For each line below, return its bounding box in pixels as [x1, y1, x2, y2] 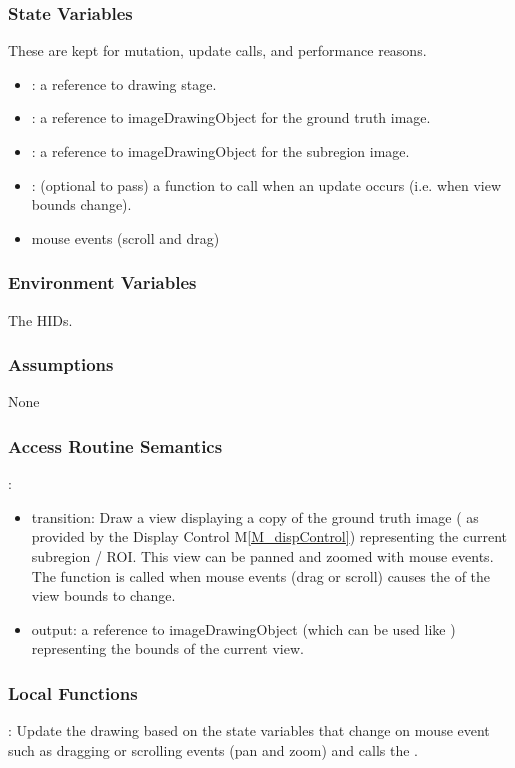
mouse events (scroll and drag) [31, 227, 220, 248]
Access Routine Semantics [8, 433, 223, 458]
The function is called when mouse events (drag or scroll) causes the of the [31, 565, 491, 586]
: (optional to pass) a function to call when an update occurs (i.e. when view [31, 174, 502, 195]
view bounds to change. [31, 585, 176, 606]
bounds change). [31, 194, 132, 215]
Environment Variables [8, 270, 197, 295]
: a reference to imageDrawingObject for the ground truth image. [31, 107, 431, 128]
